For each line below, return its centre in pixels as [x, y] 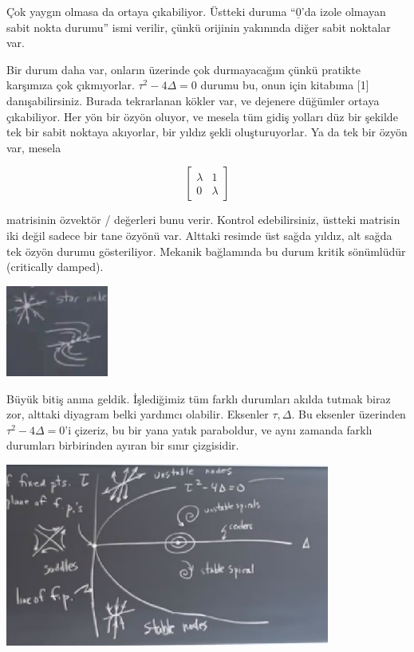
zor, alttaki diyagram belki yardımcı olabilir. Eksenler [138, 414]
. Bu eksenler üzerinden [349, 414]
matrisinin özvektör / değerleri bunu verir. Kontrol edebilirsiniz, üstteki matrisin [203, 220]
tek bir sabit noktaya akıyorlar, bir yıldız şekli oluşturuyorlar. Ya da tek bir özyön [207, 132]
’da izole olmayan [343, 11]
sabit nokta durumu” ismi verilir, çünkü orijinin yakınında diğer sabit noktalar [199, 27]
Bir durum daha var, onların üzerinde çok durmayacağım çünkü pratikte [183, 69]
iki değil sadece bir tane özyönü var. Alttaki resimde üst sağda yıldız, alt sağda [199, 235]
